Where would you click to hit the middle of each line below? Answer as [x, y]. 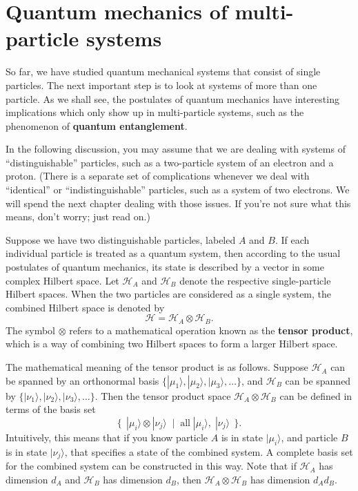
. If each [292, 239]
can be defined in [316, 395]
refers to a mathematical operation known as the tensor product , [211, 330]
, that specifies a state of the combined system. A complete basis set [209, 451]
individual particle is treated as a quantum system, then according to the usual [173, 253]
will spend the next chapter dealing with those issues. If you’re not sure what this [178, 203]
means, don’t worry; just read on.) [78, 216]
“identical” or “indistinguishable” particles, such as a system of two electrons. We [178, 190]
